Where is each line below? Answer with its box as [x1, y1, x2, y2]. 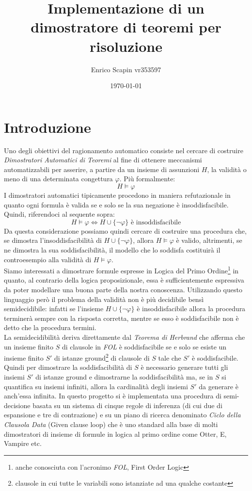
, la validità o [207, 164, 247, 174]
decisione [4, 400, 31, 410]
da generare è [199, 381, 238, 391]
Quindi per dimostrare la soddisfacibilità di [4, 362, 132, 372]
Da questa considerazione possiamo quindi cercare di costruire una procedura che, [4, 225, 247, 236]
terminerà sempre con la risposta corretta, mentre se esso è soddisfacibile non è [4, 313, 239, 323]
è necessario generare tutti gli [141, 362, 228, 372]
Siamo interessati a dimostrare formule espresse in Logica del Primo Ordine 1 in [4, 264, 239, 275]
